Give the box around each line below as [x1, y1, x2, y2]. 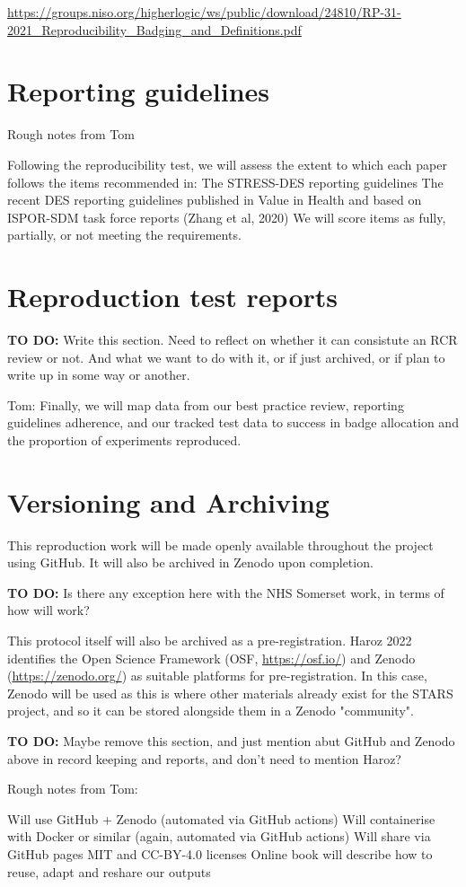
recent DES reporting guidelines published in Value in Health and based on [7, 190, 422, 209]
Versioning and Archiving [7, 483, 330, 520]
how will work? [7, 601, 90, 619]
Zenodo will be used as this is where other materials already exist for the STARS [7, 683, 453, 702]
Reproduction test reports [7, 278, 338, 315]
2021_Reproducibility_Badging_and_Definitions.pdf [7, 20, 302, 39]
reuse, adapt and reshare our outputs [7, 862, 211, 881]
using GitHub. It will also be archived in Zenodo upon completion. [7, 553, 374, 572]
